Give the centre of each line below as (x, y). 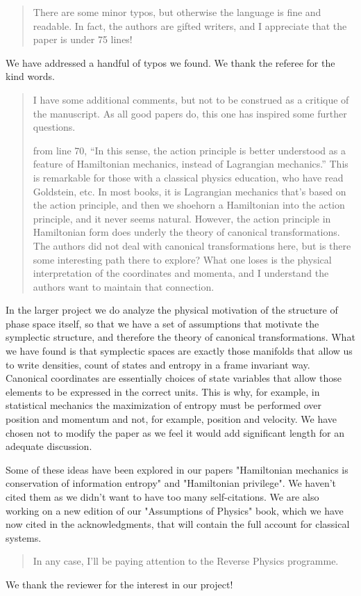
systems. (24, 537)
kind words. (30, 76)
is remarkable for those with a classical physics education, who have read (188, 177)
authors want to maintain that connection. (124, 286)
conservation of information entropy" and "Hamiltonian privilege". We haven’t (171, 483)
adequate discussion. (49, 446)
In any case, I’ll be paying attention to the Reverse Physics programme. (186, 561)
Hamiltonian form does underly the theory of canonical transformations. (186, 232)
